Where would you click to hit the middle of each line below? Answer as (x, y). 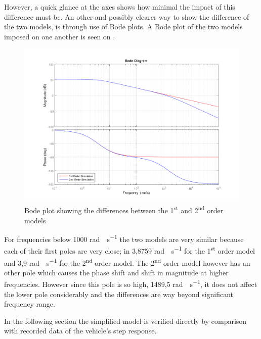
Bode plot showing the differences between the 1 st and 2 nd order (124, 209)
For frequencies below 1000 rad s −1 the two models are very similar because (124, 238)
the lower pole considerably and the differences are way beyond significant (119, 294)
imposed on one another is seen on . (60, 36)
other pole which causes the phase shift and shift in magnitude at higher (116, 272)
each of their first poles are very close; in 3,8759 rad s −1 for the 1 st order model (129, 250)
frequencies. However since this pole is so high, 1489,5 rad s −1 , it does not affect (131, 283)
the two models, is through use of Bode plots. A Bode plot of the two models (123, 27)
